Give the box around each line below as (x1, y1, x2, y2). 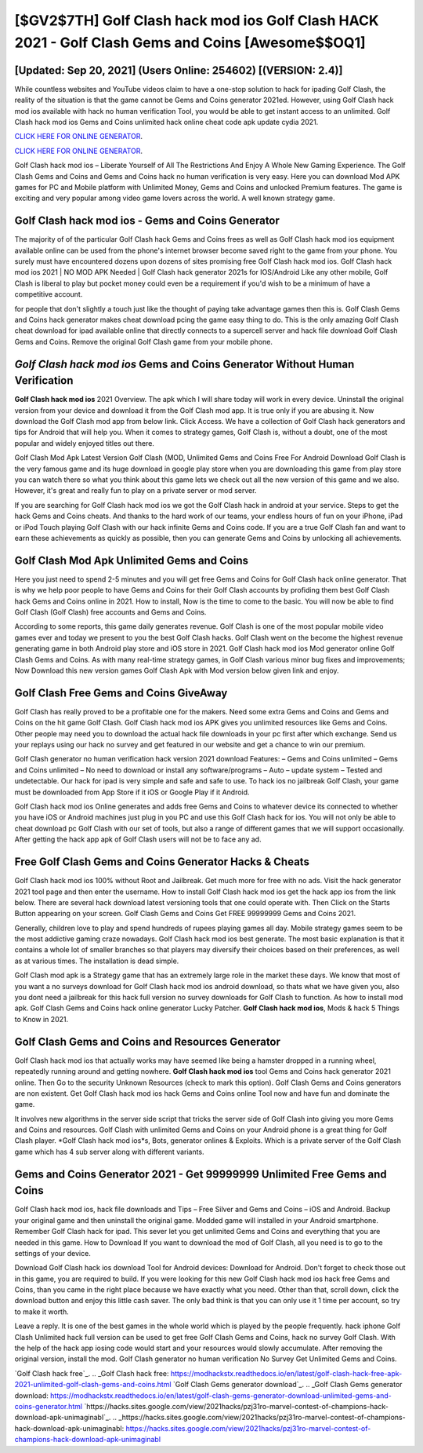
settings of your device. (14, 1248, 92, 1258)
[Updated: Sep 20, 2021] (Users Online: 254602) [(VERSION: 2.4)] (14, 64, 343, 77)
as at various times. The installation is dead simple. (14, 956, 179, 966)
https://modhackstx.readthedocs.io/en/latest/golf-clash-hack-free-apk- (170, 1368, 403, 1378)
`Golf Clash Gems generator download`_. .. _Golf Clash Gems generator (172, 1380, 403, 1389)
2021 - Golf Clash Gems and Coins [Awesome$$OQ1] (14, 34, 366, 51)
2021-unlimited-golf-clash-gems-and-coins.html (14, 1380, 172, 1389)
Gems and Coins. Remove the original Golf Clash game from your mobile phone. (14, 337, 273, 346)
